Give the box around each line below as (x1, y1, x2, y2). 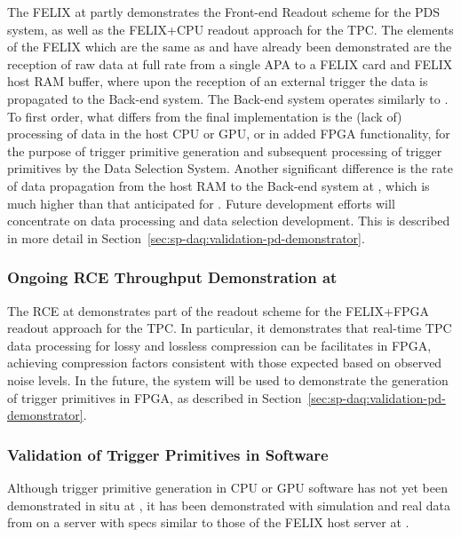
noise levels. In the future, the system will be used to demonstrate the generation (7, 370, 449, 389)
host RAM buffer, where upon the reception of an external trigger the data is (7, 72, 428, 91)
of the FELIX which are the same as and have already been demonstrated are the (7, 37, 452, 56)
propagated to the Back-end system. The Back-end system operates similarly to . (7, 89, 449, 107)
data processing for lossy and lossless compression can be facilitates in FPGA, (7, 336, 432, 354)
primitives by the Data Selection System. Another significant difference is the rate (7, 159, 453, 178)
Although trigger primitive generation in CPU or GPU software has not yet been (7, 478, 448, 496)
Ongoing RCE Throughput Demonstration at (7, 266, 338, 288)
